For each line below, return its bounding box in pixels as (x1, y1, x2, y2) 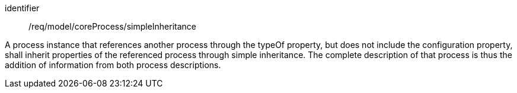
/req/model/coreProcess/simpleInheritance (28, 21, 197, 31)
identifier (5, 3, 40, 13)
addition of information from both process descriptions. (5, 60, 221, 70)
